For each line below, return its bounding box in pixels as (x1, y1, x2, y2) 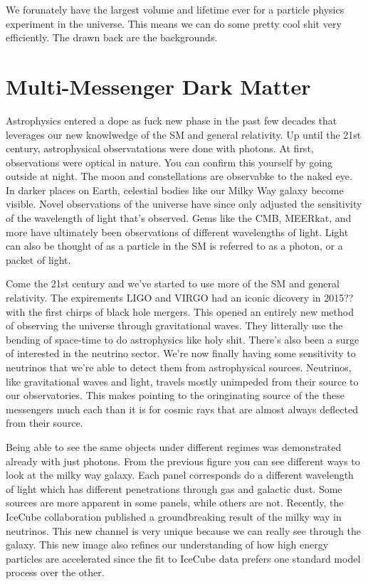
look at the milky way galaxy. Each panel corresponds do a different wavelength (6, 467, 354, 482)
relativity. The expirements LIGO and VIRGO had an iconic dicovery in (6, 290, 321, 305)
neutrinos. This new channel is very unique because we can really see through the (6, 523, 362, 538)
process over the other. (6, 565, 105, 580)
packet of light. (6, 252, 71, 267)
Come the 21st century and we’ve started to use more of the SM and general (6, 276, 340, 291)
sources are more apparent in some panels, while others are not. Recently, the (6, 495, 344, 510)
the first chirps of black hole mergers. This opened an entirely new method (28, 304, 354, 319)
